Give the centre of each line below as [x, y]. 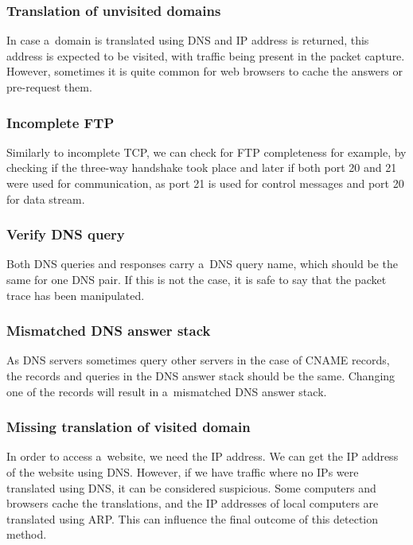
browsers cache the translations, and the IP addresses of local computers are [193, 503]
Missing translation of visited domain [129, 427]
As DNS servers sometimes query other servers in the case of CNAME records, [198, 360]
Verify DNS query [66, 234]
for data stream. [46, 199]
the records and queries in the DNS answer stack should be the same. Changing [201, 376]
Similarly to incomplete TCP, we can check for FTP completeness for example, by [206, 152]
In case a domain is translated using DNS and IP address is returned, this [188, 40]
